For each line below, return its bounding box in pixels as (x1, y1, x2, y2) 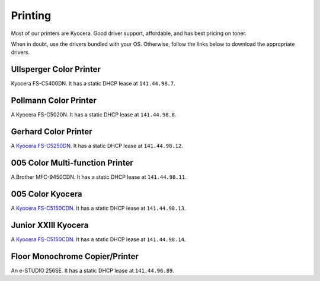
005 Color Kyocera (11, 189, 82, 199)
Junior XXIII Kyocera (11, 220, 89, 230)
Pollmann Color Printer (11, 96, 97, 106)
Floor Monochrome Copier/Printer (11, 251, 139, 261)
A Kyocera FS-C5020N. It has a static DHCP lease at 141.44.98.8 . (11, 111, 177, 118)
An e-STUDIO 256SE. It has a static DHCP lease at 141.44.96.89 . (11, 267, 175, 274)
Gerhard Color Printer (11, 127, 92, 137)
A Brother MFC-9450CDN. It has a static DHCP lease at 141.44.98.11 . (11, 173, 187, 181)
